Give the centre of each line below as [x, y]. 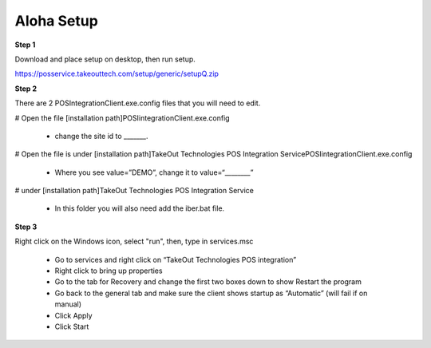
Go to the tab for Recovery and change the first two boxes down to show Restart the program [208, 282]
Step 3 [26, 227]
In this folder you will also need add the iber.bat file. [140, 208]
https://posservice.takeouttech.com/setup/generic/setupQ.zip [117, 74]
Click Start [72, 326]
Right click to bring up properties [109, 271]
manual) [68, 304]
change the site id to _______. [101, 136]
